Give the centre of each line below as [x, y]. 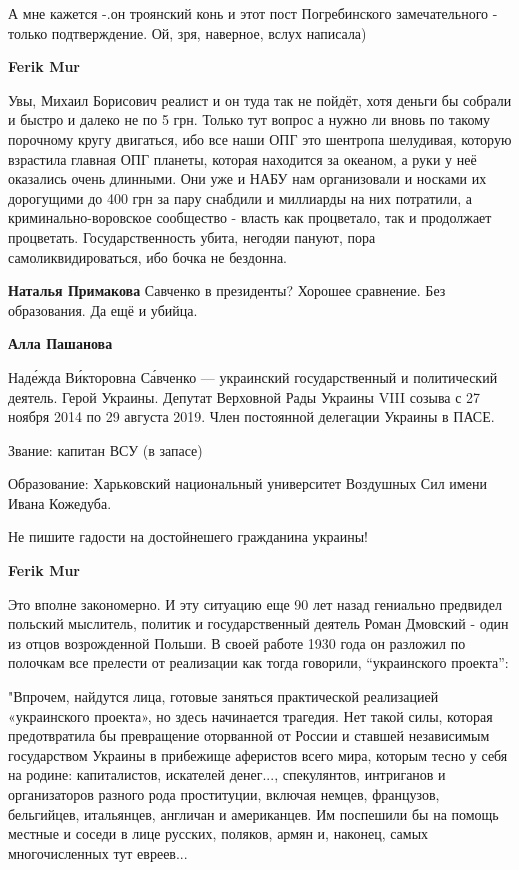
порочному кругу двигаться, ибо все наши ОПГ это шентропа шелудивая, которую [260, 138]
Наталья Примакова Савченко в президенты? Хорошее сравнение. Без [227, 290]
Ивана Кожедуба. [60, 502]
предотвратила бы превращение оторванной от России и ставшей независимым [249, 735]
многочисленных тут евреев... [98, 852]
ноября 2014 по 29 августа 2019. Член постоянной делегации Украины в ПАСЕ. [251, 416]
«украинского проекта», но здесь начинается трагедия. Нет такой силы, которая [250, 715]
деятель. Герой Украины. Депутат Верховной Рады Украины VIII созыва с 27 [244, 396]
